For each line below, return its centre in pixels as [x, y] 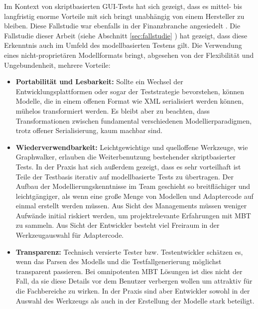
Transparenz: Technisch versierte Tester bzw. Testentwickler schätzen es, [129, 251]
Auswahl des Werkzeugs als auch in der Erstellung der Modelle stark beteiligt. [135, 300]
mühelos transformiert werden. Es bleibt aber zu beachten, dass [113, 110]
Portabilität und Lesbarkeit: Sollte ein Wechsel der [99, 81]
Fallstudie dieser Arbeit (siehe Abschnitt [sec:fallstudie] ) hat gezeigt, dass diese [126, 35]
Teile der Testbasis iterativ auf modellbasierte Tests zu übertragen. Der [125, 176]
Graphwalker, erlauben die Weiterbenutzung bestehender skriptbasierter [126, 157]
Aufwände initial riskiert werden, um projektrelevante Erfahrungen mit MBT [133, 215]
